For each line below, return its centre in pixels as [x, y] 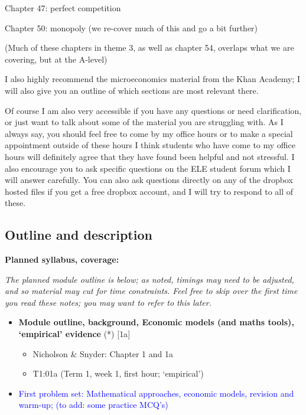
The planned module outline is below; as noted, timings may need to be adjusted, [149, 279]
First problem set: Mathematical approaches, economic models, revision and [156, 393]
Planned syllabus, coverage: [62, 259]
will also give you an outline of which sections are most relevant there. [132, 90]
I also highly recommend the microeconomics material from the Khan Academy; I [152, 79]
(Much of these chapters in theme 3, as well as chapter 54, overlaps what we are [149, 48]
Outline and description [79, 235]
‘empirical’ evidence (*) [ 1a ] [74, 334]
